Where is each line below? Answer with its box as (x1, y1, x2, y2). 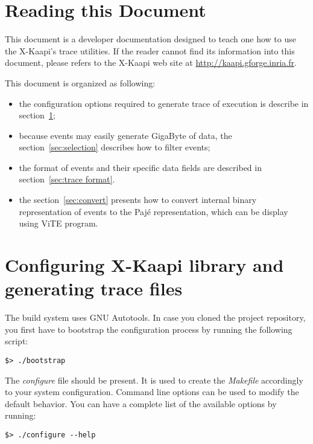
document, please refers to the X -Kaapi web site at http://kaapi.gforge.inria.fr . (5, 56, 297, 69)
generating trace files (5, 276, 183, 301)
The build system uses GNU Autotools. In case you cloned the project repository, (5, 311, 306, 324)
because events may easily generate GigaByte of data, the (19, 129, 232, 141)
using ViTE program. (19, 217, 98, 230)
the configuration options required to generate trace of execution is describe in (19, 97, 309, 109)
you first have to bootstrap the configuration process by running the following (5, 323, 292, 335)
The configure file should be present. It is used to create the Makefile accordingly (5, 373, 303, 386)
